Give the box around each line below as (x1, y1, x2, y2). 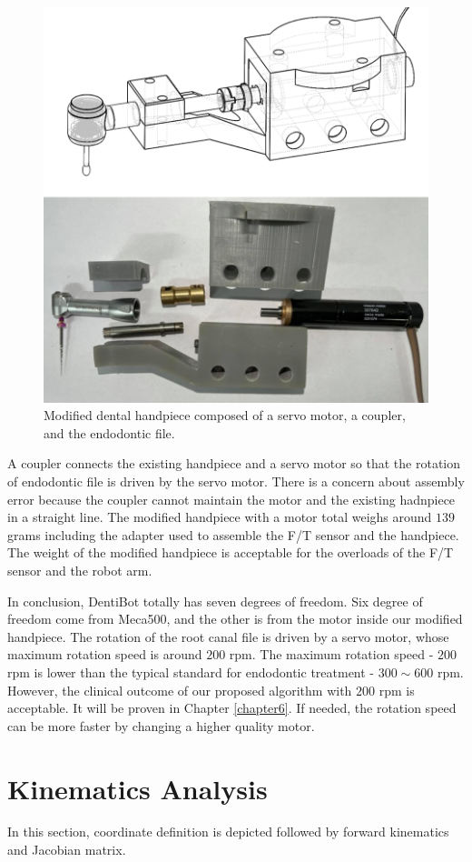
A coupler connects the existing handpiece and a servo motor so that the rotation (7, 454, 460, 473)
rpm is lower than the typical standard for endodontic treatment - (7, 662, 375, 681)
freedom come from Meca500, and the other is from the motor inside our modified (7, 609, 463, 628)
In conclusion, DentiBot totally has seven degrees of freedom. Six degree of (7, 591, 423, 610)
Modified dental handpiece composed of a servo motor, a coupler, (44, 406, 406, 425)
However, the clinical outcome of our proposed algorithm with (7, 680, 352, 699)
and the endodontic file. (44, 423, 175, 442)
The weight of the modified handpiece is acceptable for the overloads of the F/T (7, 543, 454, 562)
